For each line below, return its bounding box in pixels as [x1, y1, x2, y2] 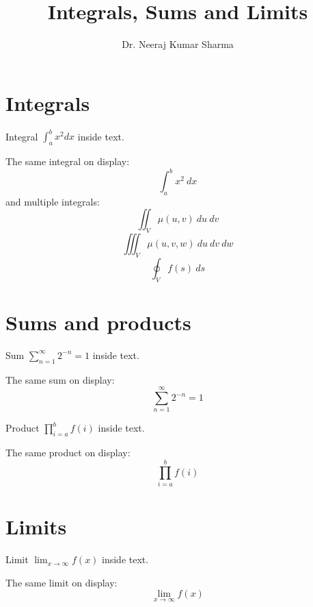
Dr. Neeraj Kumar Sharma [122, 37, 234, 51]
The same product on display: [5, 445, 131, 460]
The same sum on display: [5, 372, 115, 386]
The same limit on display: [5, 575, 118, 589]
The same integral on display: [5, 153, 130, 168]
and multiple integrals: [5, 194, 100, 208]
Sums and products [5, 308, 191, 336]
